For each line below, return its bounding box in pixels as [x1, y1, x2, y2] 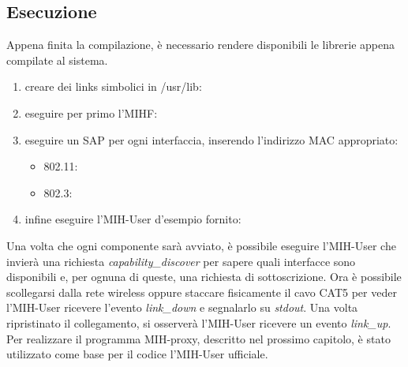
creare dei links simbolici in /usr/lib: [24, 78, 202, 95]
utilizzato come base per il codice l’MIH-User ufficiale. [6, 346, 268, 362]
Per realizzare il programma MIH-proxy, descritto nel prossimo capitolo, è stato [6, 330, 391, 346]
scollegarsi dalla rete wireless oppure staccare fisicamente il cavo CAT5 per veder [6, 283, 397, 300]
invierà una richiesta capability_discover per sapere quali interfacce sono [6, 253, 356, 269]
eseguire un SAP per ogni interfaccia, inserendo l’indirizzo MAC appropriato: [24, 131, 399, 148]
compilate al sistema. [6, 51, 108, 68]
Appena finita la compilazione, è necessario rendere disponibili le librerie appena [6, 36, 395, 53]
